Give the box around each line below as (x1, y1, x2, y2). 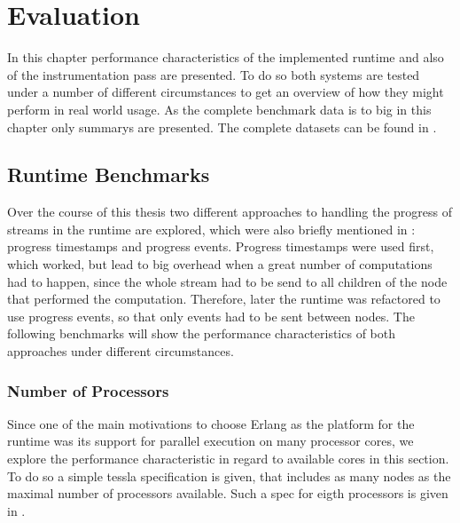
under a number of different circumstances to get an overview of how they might (7, 83, 444, 101)
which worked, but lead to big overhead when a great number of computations (7, 255, 433, 273)
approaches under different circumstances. (7, 342, 234, 361)
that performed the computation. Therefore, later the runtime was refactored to (7, 289, 441, 308)
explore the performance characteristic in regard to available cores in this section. (7, 449, 449, 468)
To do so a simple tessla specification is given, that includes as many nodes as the (7, 466, 451, 485)
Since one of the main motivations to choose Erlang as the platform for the (7, 414, 415, 432)
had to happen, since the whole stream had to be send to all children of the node (7, 272, 448, 290)
